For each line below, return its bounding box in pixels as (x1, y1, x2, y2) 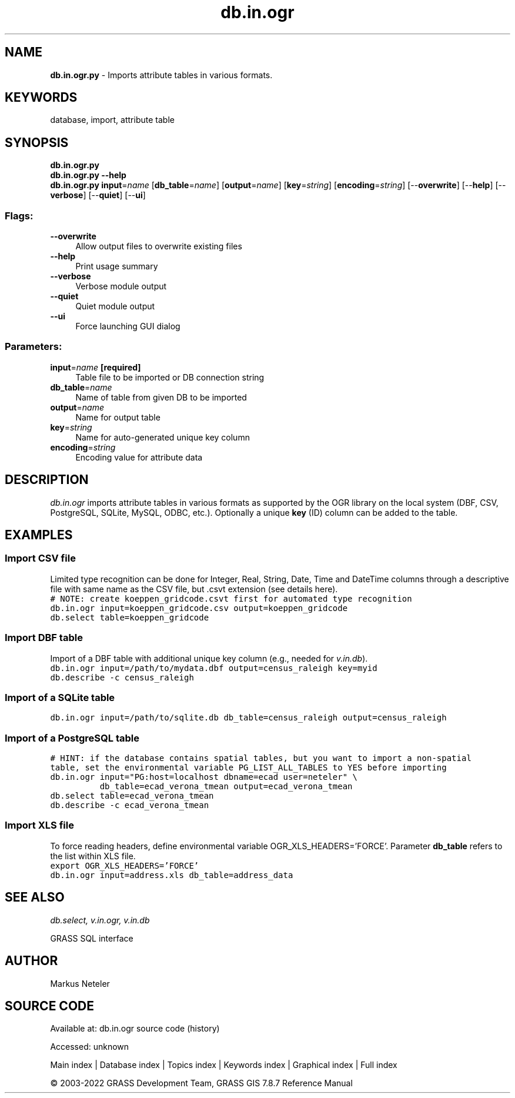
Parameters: (5, 341, 62, 353)
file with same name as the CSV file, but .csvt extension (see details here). (50, 583, 338, 594)
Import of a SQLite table (5, 691, 115, 703)
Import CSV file (5, 552, 76, 565)
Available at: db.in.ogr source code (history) (50, 1023, 220, 1034)
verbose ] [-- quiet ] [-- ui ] (50, 190, 146, 201)
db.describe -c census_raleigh (50, 672, 194, 682)
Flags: (5, 209, 34, 222)
